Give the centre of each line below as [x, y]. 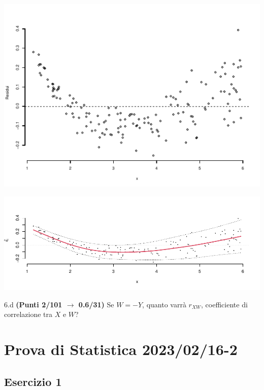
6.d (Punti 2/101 [33, 304]
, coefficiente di [224, 304]
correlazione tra [28, 314]
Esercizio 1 [33, 381]
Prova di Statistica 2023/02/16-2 [121, 349]
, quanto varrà [164, 304]
